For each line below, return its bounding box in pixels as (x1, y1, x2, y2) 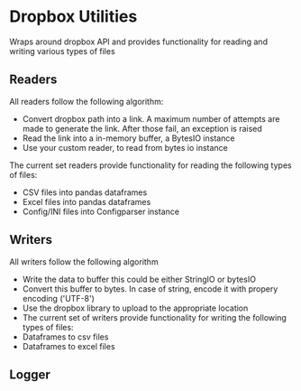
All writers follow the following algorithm (9, 256, 160, 267)
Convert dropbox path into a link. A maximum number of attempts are (22, 113, 280, 124)
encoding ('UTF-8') (22, 293, 95, 303)
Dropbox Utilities (9, 6, 138, 27)
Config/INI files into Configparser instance (22, 206, 180, 217)
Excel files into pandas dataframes (22, 196, 151, 207)
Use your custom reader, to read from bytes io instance (22, 142, 228, 153)
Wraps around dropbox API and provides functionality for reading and (9, 36, 269, 47)
